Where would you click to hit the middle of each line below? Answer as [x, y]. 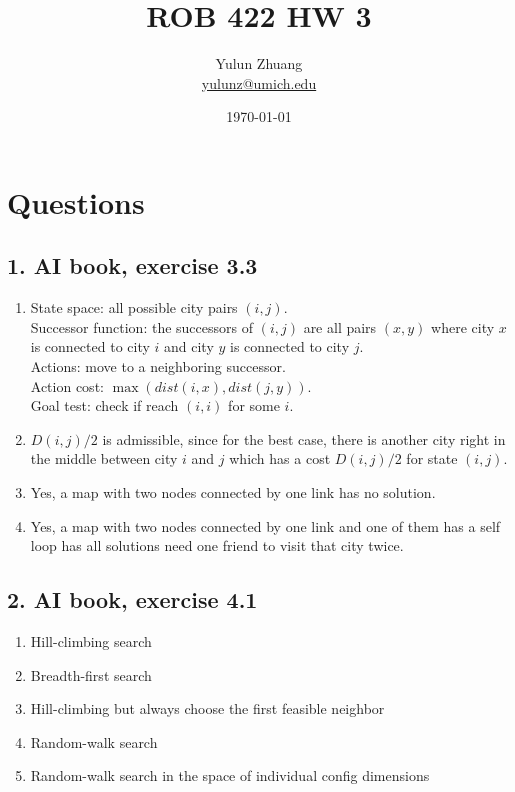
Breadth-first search [91, 674]
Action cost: [67, 385]
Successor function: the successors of [141, 326]
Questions [76, 201]
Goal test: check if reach [104, 405]
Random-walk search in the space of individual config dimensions [230, 775]
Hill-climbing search [91, 641]
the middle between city [104, 458]
